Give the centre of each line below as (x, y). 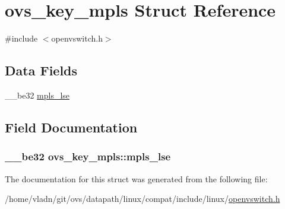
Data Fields (41, 70)
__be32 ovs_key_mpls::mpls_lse (88, 156)
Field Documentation (71, 127)
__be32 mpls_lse (37, 95)
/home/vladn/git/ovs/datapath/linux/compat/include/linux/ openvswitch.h (142, 199)
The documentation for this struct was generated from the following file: (136, 178)
